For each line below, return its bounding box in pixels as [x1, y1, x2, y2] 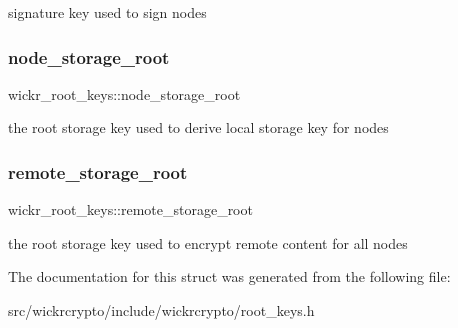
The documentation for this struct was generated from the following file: [8, 266, 451, 287]
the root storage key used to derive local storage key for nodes [8, 117, 389, 138]
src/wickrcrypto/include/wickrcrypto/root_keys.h [8, 300, 315, 320]
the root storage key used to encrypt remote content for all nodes [8, 232, 408, 253]
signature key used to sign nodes [8, 2, 207, 22]
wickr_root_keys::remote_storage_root [8, 199, 253, 220]
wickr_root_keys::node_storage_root [8, 83, 241, 104]
